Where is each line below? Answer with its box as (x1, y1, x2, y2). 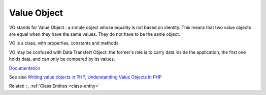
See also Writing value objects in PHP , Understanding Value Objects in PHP (9, 74, 162, 80)
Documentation (9, 65, 40, 71)
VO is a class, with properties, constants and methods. (9, 40, 120, 46)
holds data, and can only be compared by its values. (9, 56, 115, 62)
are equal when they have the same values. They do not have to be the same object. (9, 31, 180, 37)
